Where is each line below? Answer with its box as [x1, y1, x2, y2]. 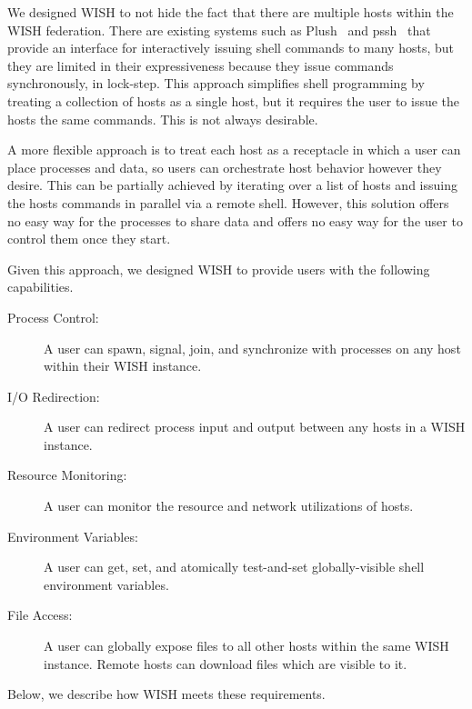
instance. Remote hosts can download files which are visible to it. [44, 654, 407, 673]
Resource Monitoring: [7, 465, 127, 484]
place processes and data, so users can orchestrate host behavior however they [7, 157, 442, 176]
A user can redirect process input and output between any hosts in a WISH [44, 417, 466, 436]
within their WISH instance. [44, 356, 202, 375]
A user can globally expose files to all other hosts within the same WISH [44, 636, 449, 655]
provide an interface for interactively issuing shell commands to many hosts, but [7, 38, 455, 57]
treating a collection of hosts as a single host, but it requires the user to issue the [7, 91, 460, 110]
